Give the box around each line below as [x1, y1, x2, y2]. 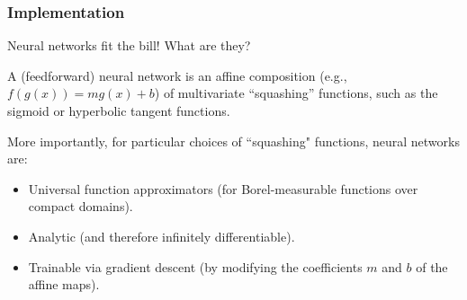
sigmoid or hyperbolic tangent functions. [7, 101, 230, 119]
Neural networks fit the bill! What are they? [7, 36, 251, 55]
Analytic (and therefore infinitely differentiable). [28, 226, 295, 245]
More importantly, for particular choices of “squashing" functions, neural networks [7, 131, 460, 150]
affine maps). [28, 275, 100, 294]
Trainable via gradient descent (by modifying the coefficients [28, 257, 363, 276]
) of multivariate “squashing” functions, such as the [154, 84, 438, 102]
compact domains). [28, 197, 133, 216]
